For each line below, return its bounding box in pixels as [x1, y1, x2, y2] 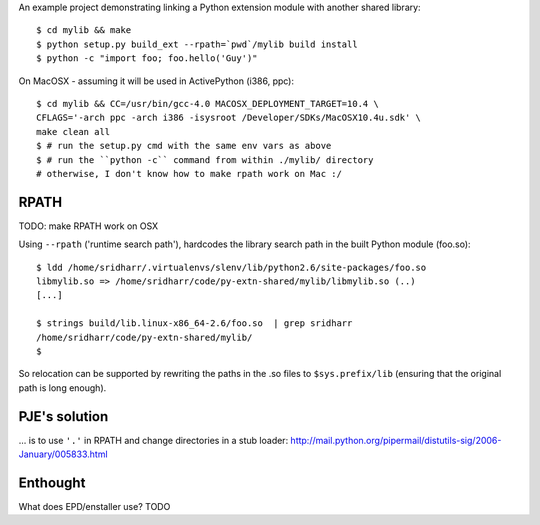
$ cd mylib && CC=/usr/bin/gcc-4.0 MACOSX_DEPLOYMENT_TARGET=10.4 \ [36, 98, 379, 109]
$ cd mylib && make [36, 25, 132, 36]
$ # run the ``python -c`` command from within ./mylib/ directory [36, 154, 374, 165]
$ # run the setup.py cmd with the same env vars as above [36, 140, 332, 152]
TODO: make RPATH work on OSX [18, 220, 159, 232]
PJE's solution [18, 408, 109, 425]
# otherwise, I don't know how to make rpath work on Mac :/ [36, 168, 342, 179]
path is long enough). [18, 381, 107, 394]
